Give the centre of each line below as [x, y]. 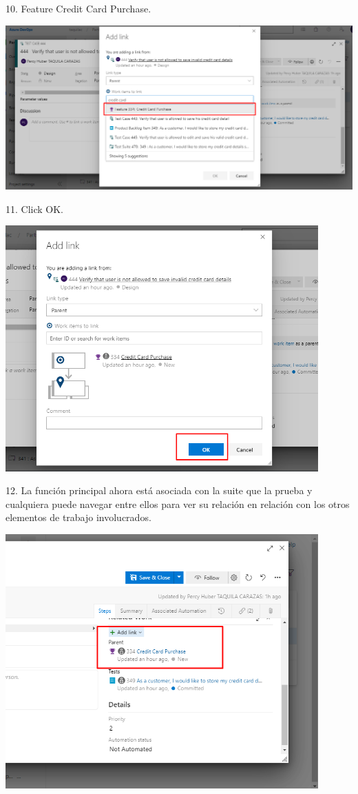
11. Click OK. [34, 208]
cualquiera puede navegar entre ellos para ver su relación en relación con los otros [178, 503]
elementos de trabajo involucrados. [78, 517]
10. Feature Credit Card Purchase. [78, 8]
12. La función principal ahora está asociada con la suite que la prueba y [159, 490]
